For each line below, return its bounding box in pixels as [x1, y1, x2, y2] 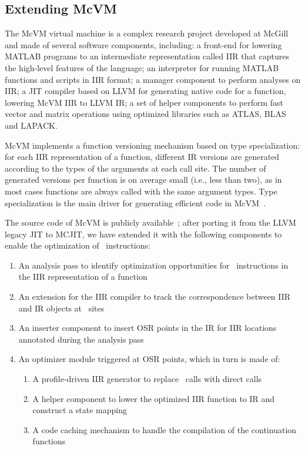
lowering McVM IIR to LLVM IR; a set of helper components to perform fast [5, 96, 284, 108]
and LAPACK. [5, 119, 58, 131]
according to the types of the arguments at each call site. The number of [5, 162, 266, 174]
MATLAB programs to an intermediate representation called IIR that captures [5, 50, 290, 62]
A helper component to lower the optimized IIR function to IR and [32, 392, 275, 404]
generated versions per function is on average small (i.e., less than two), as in [5, 173, 282, 186]
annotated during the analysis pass [18, 333, 144, 345]
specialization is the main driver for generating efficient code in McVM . [5, 196, 266, 209]
